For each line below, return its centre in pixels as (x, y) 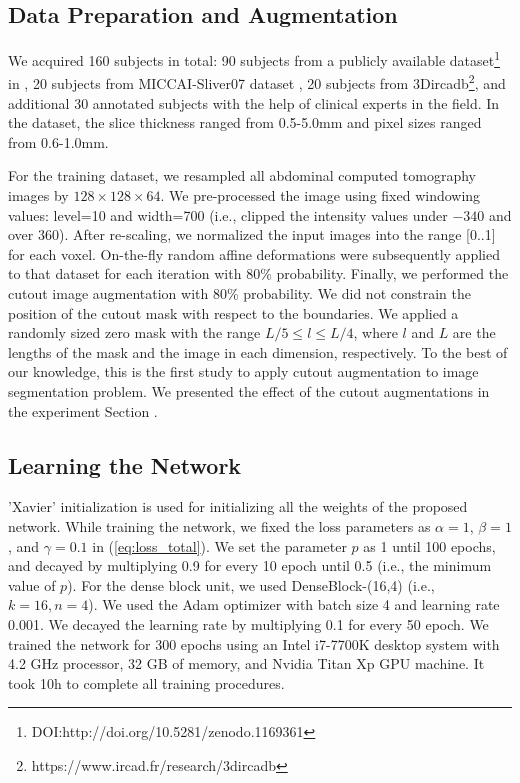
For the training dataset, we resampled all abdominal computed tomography (242, 175)
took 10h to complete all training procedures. (146, 682)
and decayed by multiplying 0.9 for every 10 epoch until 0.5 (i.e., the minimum (250, 565)
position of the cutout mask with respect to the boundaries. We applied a (233, 312)
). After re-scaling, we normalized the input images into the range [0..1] (277, 234)
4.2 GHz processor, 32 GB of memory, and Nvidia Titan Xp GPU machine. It (246, 663)
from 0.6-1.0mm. (58, 141)
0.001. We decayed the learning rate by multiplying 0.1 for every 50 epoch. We (248, 623)
